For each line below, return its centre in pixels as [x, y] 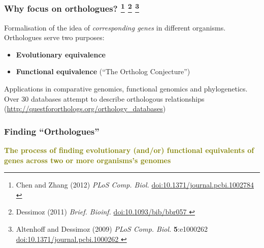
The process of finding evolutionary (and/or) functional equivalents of [129, 150]
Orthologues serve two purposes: [54, 37]
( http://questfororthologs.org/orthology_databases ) [85, 108]
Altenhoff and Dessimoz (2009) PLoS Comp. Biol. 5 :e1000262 [112, 229]
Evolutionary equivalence [61, 54]
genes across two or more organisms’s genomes [88, 160]
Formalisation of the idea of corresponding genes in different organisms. [115, 27]
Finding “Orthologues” [52, 131]
